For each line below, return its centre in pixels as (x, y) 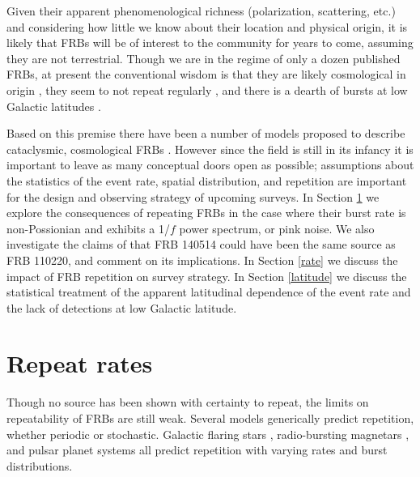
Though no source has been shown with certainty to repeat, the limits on (188, 402)
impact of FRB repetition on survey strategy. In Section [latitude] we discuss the (207, 276)
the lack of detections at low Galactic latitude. (122, 307)
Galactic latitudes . (54, 106)
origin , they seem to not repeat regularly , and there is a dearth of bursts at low (207, 89)
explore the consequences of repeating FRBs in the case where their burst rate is (206, 213)
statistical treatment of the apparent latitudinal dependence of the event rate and (209, 292)
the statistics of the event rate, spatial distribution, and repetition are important (207, 180)
